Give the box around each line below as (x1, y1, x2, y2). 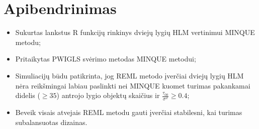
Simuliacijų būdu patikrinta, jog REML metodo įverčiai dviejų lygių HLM (15, 70, 244, 80)
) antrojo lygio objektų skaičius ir (56, 90, 160, 100)
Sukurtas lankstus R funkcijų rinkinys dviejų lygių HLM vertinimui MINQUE (15, 27, 255, 37)
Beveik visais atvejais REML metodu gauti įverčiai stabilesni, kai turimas (15, 107, 242, 117)
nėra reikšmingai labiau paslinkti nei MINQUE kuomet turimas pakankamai (15, 80, 250, 90)
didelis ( (15, 90, 40, 100)
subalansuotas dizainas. (15, 116, 88, 127)
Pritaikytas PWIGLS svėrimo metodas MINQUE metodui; (15, 53, 196, 64)
